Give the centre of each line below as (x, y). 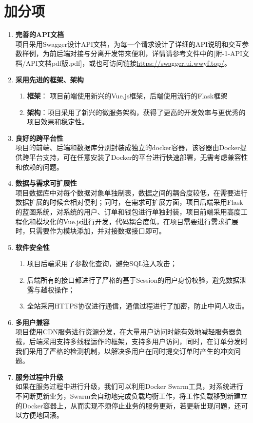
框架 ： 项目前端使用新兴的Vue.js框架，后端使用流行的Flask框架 (127, 96)
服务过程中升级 (39, 376)
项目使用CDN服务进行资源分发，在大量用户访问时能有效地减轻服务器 (126, 332)
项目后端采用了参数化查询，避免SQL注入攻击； (102, 263)
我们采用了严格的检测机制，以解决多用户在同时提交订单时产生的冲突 (125, 351)
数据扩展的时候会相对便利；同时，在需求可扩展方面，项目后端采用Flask (129, 202)
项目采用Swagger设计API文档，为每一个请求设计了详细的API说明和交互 (129, 44)
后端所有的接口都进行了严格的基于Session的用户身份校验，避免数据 (133, 280)
